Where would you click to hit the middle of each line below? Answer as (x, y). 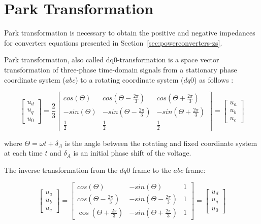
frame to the (152, 170)
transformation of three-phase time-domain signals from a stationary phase (121, 69)
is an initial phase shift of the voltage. (132, 153)
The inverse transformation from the (61, 170)
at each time (23, 153)
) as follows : (214, 79)
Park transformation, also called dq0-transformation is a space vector (112, 60)
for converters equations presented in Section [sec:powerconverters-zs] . (113, 42)
